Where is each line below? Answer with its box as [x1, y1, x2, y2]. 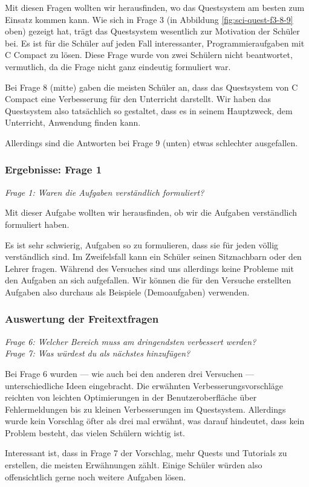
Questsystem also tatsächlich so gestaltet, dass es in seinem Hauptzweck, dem [5, 104, 293, 117]
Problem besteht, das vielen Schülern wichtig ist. [5, 426, 186, 439]
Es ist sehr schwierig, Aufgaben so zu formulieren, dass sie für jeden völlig [5, 238, 279, 251]
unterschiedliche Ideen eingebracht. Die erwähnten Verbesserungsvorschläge [5, 379, 284, 392]
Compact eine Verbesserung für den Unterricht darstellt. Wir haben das [5, 92, 272, 105]
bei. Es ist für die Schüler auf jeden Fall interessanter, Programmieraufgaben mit [5, 36, 305, 49]
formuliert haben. [5, 218, 70, 230]
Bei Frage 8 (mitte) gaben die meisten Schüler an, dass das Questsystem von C [5, 80, 298, 93]
